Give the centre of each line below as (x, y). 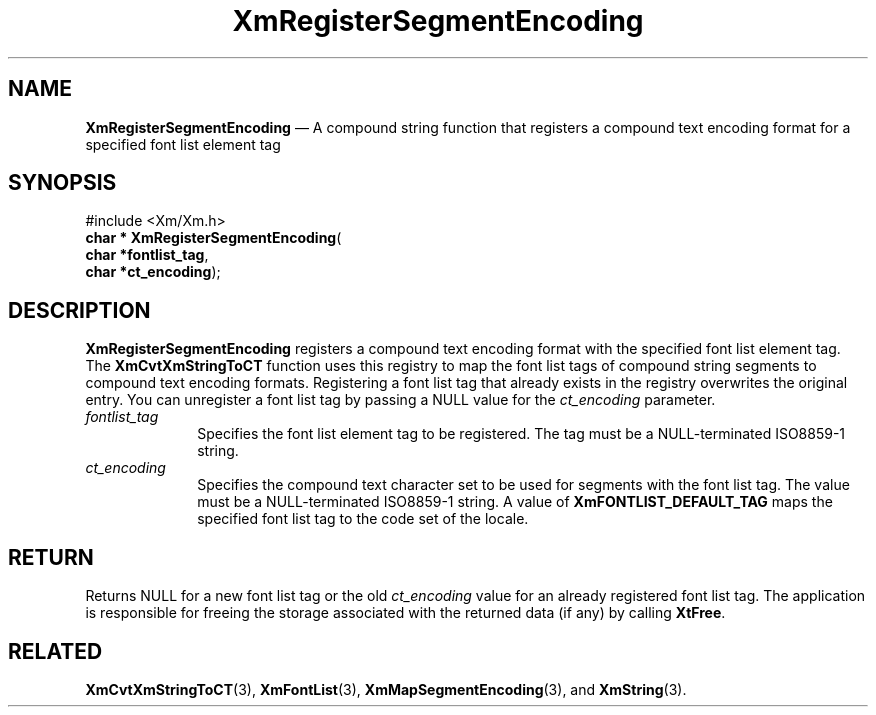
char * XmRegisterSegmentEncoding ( (213, 238)
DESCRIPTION (79, 310)
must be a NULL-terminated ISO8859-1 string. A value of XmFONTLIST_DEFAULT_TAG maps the (515, 502)
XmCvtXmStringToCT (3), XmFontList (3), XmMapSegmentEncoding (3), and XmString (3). (386, 689)
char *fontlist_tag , (147, 255)
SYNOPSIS (62, 183)
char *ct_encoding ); (153, 272)
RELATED (55, 651)
